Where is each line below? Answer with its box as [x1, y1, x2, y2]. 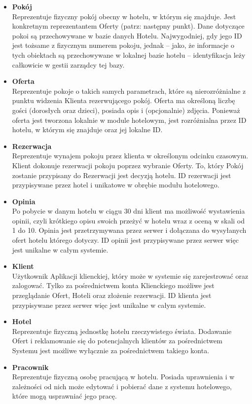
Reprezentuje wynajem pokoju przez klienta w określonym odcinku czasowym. [12, 150, 249, 161]
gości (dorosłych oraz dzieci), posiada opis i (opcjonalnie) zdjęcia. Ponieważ [12, 105, 240, 115]
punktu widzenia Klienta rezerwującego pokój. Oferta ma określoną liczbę [12, 95, 235, 106]
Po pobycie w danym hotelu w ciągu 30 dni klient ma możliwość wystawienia [12, 206, 245, 216]
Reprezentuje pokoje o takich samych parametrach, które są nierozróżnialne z [12, 85, 246, 96]
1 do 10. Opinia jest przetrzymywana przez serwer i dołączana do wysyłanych [12, 225, 247, 235]
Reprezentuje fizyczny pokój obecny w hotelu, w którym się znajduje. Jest [12, 11, 236, 21]
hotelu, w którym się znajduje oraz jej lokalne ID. [12, 124, 163, 135]
